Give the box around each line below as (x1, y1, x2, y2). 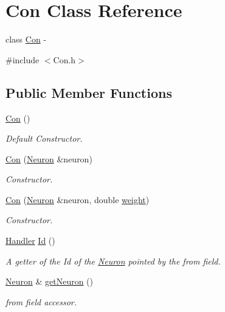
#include (5, 53, 40, 66)
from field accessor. (5, 295, 77, 308)
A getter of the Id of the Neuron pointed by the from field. (5, 254, 221, 267)
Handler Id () (5, 234, 55, 247)
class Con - (5, 33, 47, 46)
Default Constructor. (5, 132, 83, 145)
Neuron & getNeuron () (5, 275, 93, 288)
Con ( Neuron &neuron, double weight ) (5, 193, 150, 206)
